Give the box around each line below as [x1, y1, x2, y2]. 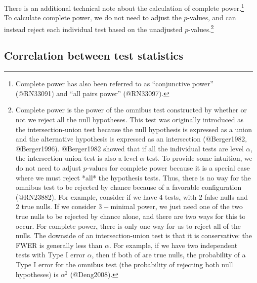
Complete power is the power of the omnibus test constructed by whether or [15, 105, 247, 115]
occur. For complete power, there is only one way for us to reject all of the [15, 220, 241, 231]
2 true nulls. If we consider [15, 201, 96, 212]
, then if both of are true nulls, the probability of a [91, 249, 246, 260]
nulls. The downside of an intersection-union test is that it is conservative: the [15, 230, 252, 241]
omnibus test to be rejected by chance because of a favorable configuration [15, 182, 242, 192]
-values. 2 [188, 22, 214, 34]
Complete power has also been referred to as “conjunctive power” [15, 78, 214, 89]
